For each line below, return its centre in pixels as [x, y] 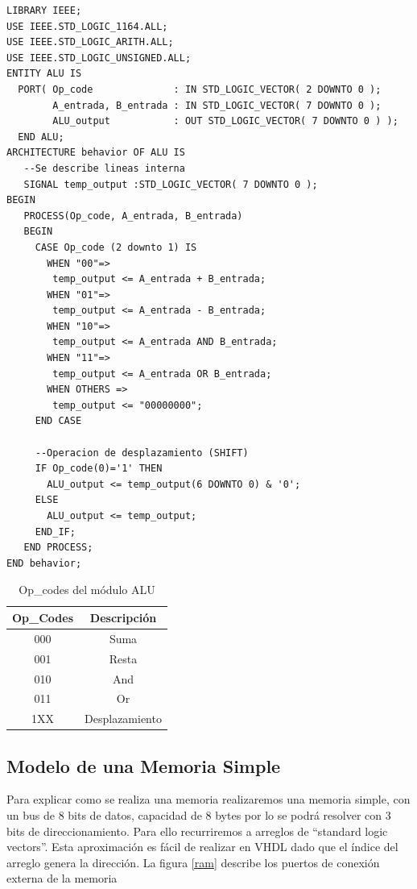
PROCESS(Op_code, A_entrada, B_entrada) [133, 216]
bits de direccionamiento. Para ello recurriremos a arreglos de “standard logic [197, 831]
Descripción [123, 617]
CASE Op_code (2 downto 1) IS [116, 247]
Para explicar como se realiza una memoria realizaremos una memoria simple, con [208, 799]
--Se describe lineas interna [104, 168]
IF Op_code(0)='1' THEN [99, 469]
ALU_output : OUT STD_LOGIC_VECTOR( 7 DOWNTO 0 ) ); [225, 121]
